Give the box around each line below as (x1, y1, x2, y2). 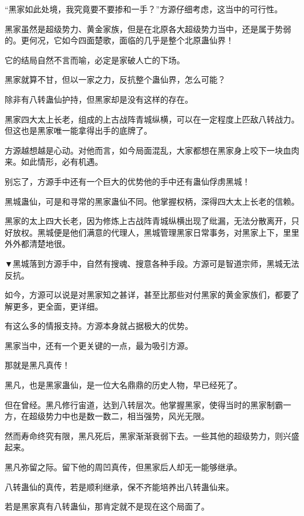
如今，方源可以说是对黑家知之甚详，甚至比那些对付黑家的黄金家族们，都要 (5, 288, 291, 301)
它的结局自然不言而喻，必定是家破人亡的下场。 (5, 53, 185, 66)
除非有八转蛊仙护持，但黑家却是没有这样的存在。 (5, 93, 193, 105)
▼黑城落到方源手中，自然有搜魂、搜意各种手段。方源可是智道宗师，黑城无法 (5, 257, 299, 269)
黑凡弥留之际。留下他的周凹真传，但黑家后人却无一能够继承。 (5, 461, 242, 473)
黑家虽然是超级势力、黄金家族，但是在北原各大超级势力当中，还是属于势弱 (5, 22, 291, 35)
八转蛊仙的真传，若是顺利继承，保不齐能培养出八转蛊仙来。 (5, 480, 234, 493)
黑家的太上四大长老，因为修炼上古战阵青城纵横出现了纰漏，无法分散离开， (5, 215, 291, 227)
